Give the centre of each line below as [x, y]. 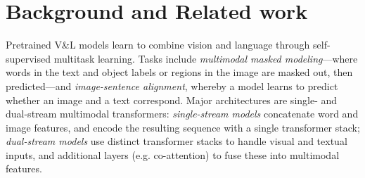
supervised [28, 58]
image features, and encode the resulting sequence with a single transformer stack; [183, 127]
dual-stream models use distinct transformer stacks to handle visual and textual [177, 141]
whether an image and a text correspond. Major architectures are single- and [172, 100]
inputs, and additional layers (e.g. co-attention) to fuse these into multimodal [173, 154]
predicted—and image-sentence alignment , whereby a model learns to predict [172, 85]
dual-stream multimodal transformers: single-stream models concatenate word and [182, 114]
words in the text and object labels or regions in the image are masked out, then [179, 72]
